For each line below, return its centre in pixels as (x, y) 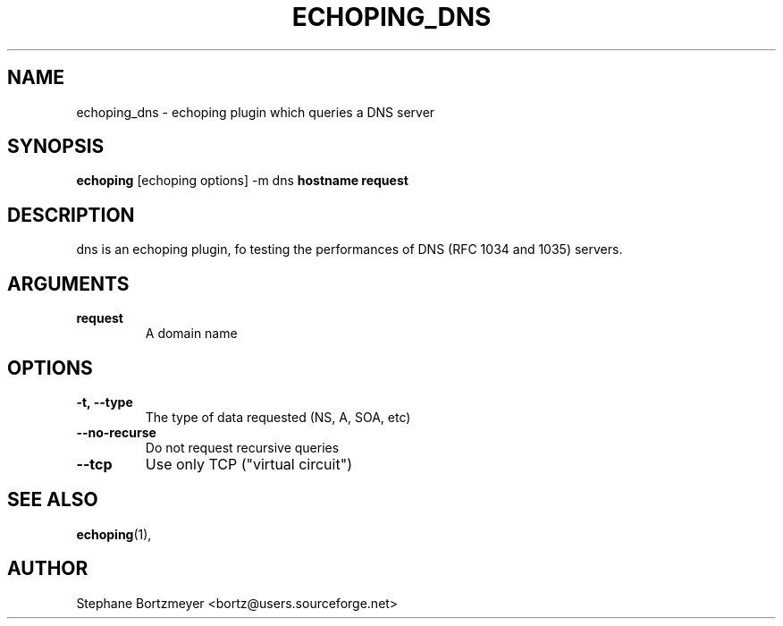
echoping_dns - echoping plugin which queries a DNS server (256, 112)
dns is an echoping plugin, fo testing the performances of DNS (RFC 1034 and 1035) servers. (349, 250)
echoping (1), (114, 534)
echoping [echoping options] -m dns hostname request (242, 181)
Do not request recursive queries (242, 447)
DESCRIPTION (71, 215)
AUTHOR (48, 569)
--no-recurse (116, 432)
